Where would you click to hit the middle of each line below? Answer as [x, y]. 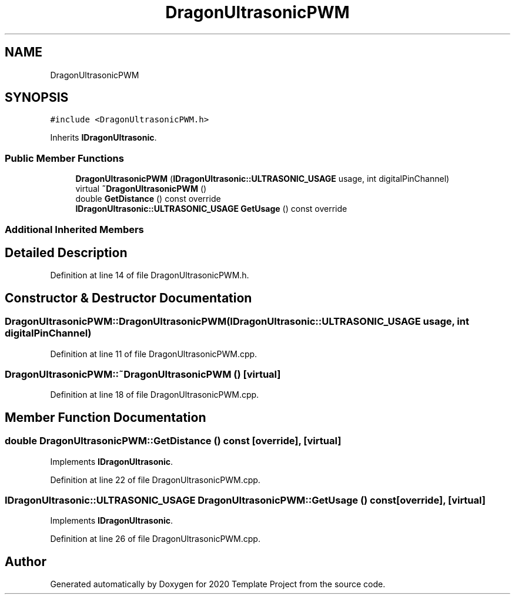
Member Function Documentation [106, 417]
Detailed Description [66, 252]
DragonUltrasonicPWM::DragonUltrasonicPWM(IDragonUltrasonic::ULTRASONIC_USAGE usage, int [237, 322]
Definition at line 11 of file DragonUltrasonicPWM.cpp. [154, 354]
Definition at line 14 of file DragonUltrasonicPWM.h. [150, 275]
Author [26, 561]
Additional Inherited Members [74, 229]
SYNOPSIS [37, 98]
